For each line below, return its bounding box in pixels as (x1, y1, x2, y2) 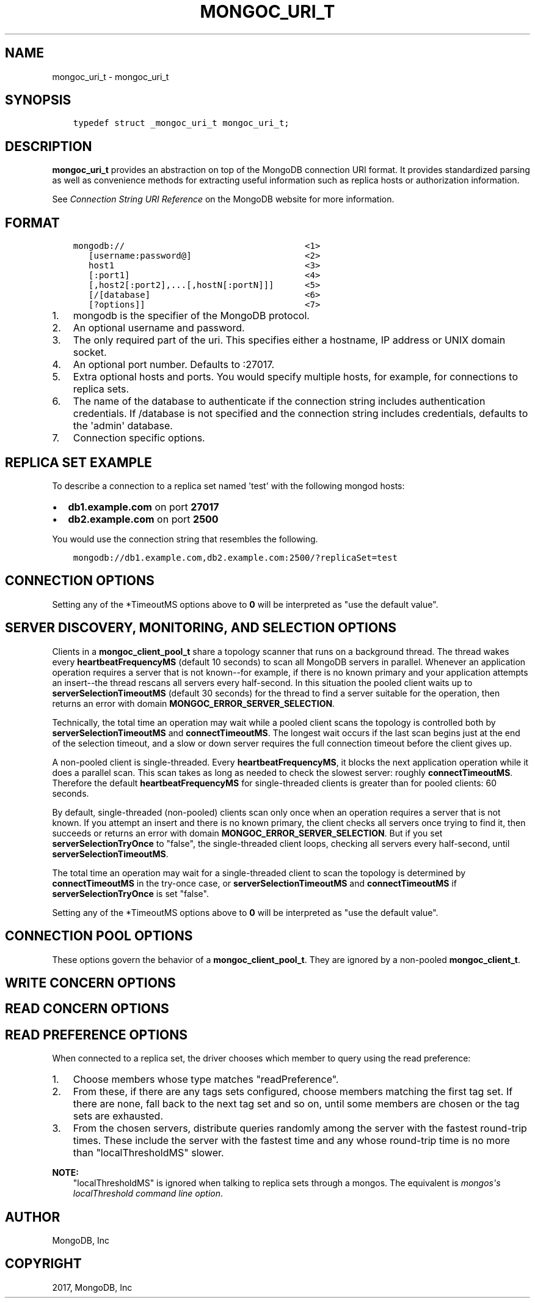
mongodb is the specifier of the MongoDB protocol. (73, 309, 310, 322)
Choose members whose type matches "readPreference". (73, 1073, 339, 1086)
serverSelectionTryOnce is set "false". (52, 888, 209, 899)
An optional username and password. (73, 322, 245, 334)
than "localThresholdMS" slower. (73, 1146, 224, 1159)
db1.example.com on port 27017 (68, 500, 219, 513)
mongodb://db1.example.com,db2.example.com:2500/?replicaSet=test (73, 552, 398, 563)
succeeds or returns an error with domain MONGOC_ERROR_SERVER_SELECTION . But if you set (52, 827, 443, 838)
